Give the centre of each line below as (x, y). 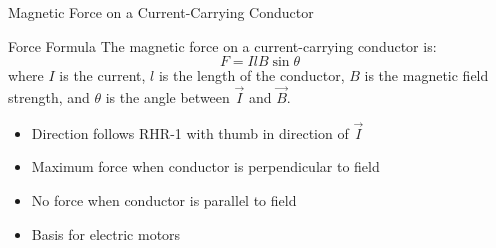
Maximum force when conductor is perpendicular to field (205, 166)
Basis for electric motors (106, 233)
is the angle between (167, 97)
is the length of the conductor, (251, 75)
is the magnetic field (426, 75)
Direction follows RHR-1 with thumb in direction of (190, 132)
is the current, (102, 75)
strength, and (49, 97)
